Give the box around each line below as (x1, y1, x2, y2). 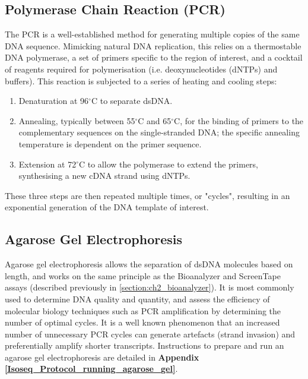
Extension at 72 (18, 157, 77, 170)
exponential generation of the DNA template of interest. (5, 201, 209, 213)
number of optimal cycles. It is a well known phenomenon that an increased (5, 316, 280, 329)
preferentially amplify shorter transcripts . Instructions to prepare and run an (5, 339, 284, 352)
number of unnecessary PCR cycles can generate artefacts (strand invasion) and (5, 327, 296, 340)
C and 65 (138, 114, 172, 127)
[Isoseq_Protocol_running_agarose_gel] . (5, 362, 178, 375)
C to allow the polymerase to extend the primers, (78, 157, 258, 170)
